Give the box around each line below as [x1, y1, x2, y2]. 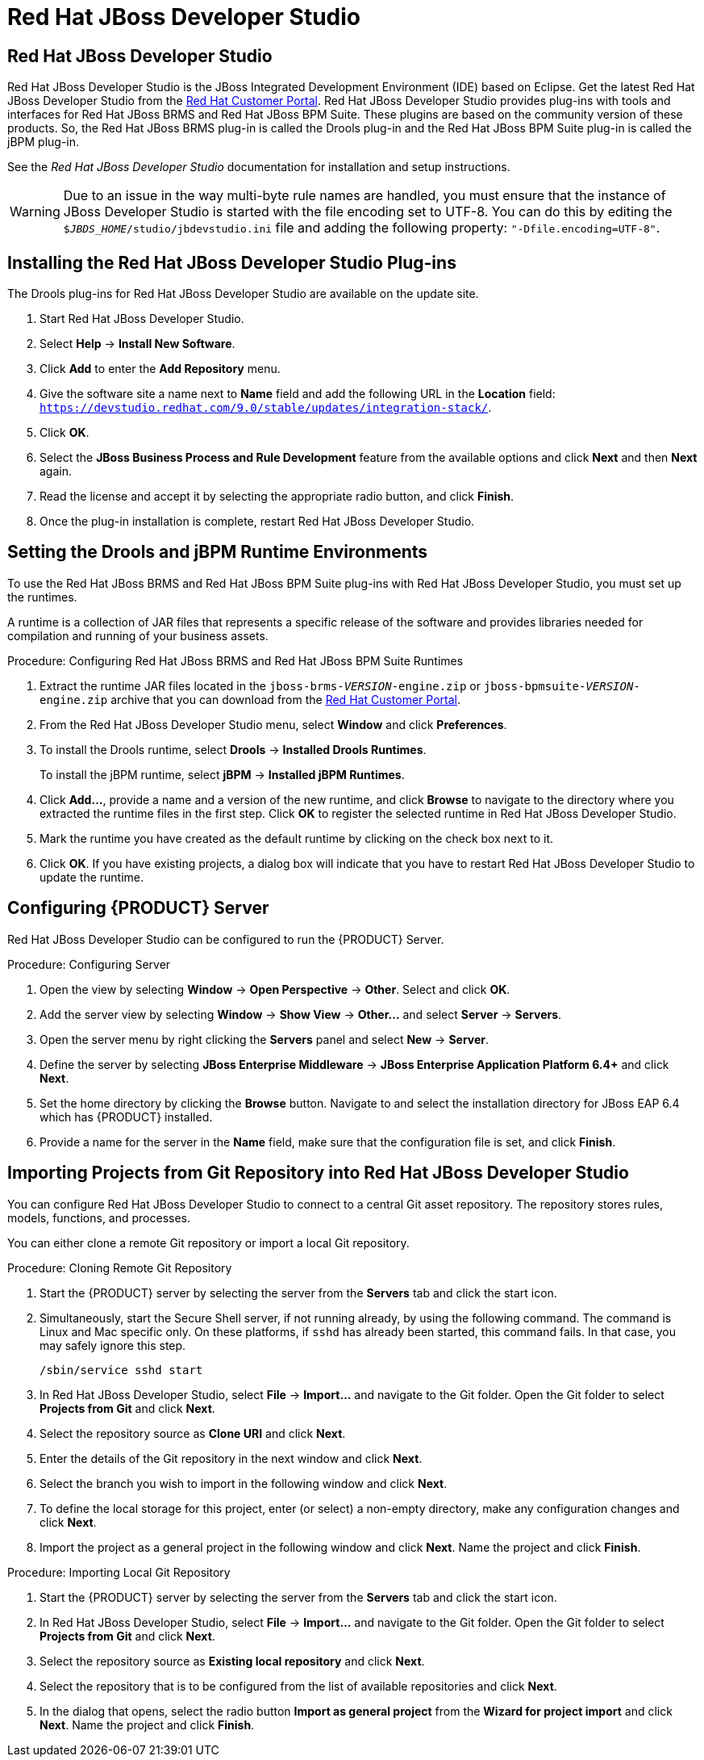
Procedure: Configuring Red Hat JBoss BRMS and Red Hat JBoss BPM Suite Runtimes [7, 653, 464, 668]
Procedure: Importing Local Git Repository [7, 1565, 231, 1579]
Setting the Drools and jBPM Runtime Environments [7, 542, 428, 563]
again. [40, 464, 73, 479]
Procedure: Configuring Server [7, 957, 171, 971]
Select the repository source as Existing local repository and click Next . [40, 1653, 425, 1668]
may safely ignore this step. [40, 1338, 186, 1352]
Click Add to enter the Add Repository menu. [40, 362, 281, 376]
